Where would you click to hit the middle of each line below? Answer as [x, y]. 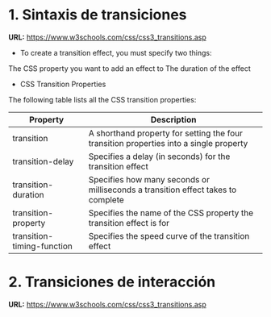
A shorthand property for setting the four [166, 133]
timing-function [42, 246]
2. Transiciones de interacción [112, 282]
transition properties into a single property [168, 143]
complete [106, 199]
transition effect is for [129, 223]
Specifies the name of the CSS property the [171, 213]
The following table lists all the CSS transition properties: [102, 99]
